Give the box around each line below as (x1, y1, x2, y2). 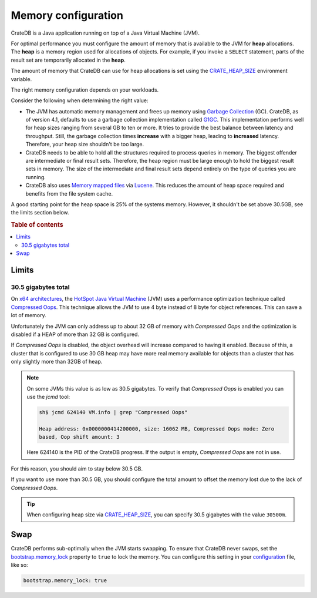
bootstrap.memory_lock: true (23, 577, 107, 584)
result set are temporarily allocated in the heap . (11, 56, 126, 63)
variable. (11, 75, 32, 82)
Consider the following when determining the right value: (11, 97, 149, 104)
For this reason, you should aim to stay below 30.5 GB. (11, 465, 143, 472)
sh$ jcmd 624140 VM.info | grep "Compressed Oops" (39, 409, 188, 416)
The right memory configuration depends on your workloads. (11, 86, 159, 93)
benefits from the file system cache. (25, 190, 113, 197)
